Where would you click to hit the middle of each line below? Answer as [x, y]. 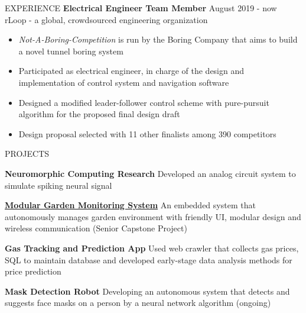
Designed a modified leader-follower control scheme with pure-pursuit [144, 102]
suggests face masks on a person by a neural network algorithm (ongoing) [138, 303]
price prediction [33, 271]
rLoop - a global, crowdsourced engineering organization [106, 19]
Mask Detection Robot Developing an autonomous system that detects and [147, 291]
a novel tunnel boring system [71, 51]
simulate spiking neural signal [58, 185]
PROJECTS [27, 154]
